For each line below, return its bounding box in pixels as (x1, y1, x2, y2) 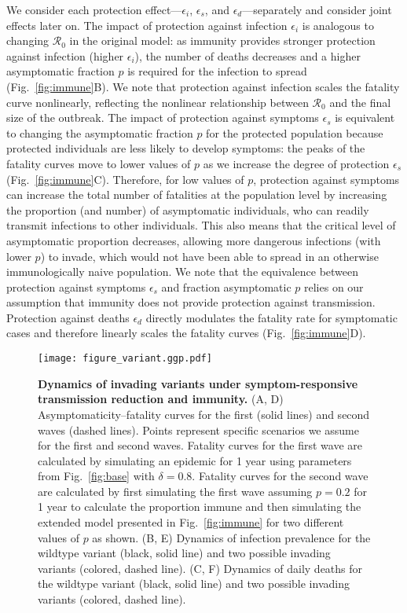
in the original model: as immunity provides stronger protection (69, 32, 376, 49)
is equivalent (335, 109, 395, 126)
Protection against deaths (6, 309, 130, 325)
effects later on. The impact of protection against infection (6, 17, 288, 33)
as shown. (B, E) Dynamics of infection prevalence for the (92, 529, 371, 545)
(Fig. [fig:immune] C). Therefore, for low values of (6, 171, 244, 187)
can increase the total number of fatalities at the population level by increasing (6, 186, 387, 203)
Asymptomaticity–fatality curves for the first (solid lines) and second (38, 406, 370, 422)
